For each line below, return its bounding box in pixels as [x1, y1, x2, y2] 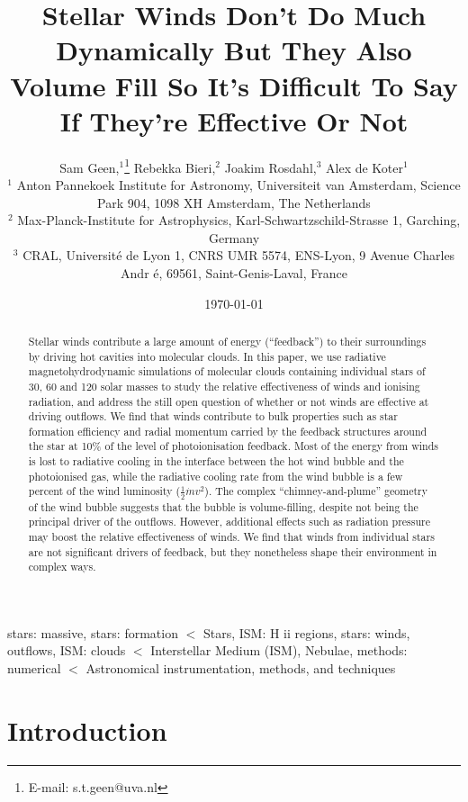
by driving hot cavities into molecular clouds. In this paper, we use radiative [28, 348, 386, 364]
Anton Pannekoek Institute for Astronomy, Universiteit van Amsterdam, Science [16, 175, 461, 194]
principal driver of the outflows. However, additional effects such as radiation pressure [28, 514, 430, 529]
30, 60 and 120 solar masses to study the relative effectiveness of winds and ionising [28, 378, 420, 393]
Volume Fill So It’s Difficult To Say [10, 67, 458, 104]
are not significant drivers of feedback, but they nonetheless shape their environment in [28, 544, 437, 559]
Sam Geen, [59, 158, 120, 176]
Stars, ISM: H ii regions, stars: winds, [202, 623, 410, 642]
